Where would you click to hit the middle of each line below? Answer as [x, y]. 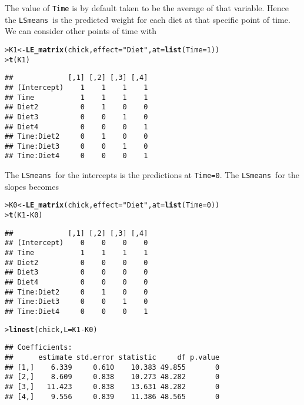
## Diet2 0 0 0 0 [76, 262]
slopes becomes [32, 186]
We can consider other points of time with [81, 31]
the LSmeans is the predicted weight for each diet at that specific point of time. [148, 19]
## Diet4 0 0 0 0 [76, 282]
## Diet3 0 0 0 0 [76, 272]
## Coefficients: [39, 348]
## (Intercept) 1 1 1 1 [76, 87]
